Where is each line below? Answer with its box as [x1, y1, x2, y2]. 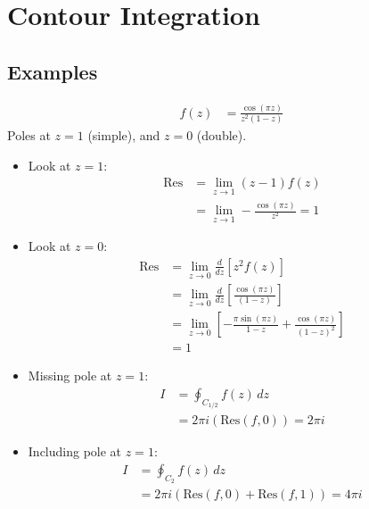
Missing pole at [28, 366, 112, 385]
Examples [7, 57, 98, 85]
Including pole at [28, 442, 122, 461]
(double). [196, 126, 247, 145]
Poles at [7, 126, 51, 145]
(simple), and [87, 126, 160, 145]
